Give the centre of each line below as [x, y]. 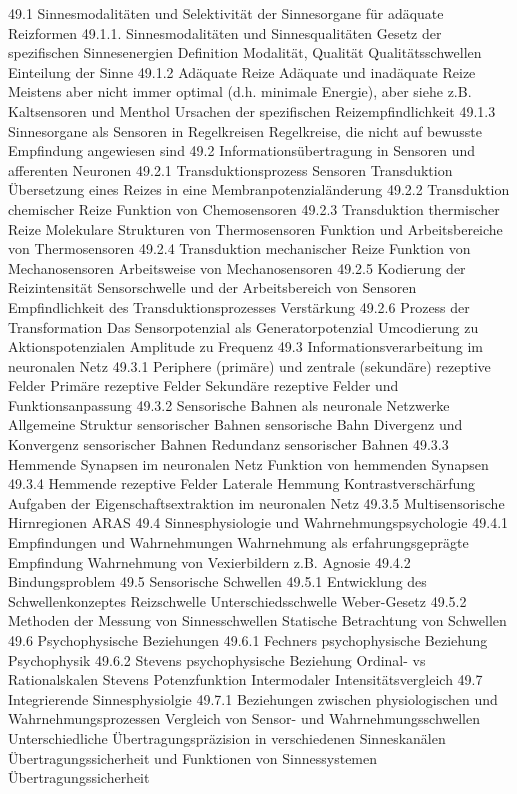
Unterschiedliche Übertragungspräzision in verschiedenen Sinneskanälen [227, 737]
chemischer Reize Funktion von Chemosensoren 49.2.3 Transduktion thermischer [254, 208]
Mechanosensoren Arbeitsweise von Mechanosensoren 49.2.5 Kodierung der [237, 267]
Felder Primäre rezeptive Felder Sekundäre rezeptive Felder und [203, 385]
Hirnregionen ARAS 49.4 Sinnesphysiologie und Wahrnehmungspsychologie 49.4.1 [258, 522]
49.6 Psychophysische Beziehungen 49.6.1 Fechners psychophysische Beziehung [248, 640]
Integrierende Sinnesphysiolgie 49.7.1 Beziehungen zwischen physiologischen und [253, 698]
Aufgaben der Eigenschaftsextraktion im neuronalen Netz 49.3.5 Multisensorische [256, 502]
